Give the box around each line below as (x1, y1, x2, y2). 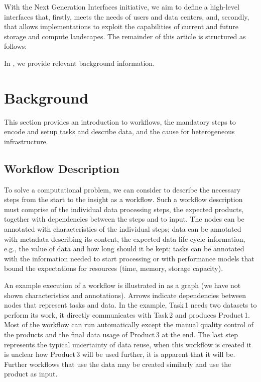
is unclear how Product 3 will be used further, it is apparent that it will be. (4, 349, 235, 359)
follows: (4, 41, 27, 51)
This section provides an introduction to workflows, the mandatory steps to (4, 116, 236, 127)
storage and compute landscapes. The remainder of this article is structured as (4, 31, 246, 41)
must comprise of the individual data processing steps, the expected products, (4, 204, 244, 214)
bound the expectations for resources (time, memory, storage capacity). (4, 263, 223, 273)
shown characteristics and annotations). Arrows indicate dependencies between (4, 290, 246, 300)
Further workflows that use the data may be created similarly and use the (4, 358, 231, 369)
